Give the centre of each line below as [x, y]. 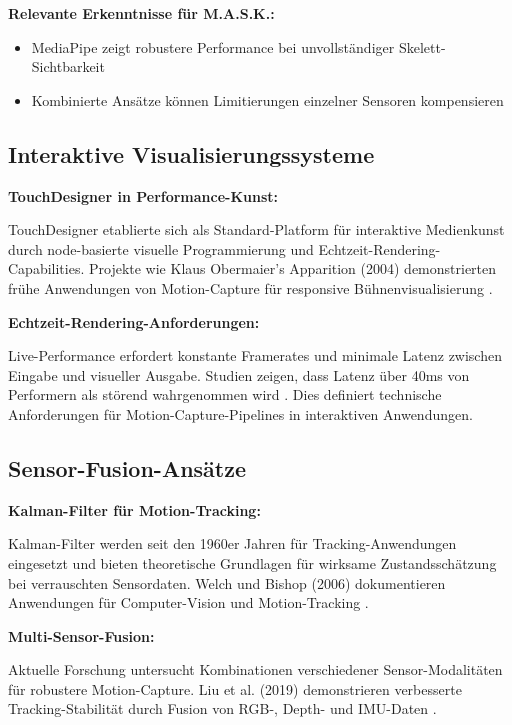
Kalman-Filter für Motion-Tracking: [134, 509]
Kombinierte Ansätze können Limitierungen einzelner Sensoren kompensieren [267, 99]
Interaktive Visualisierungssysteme [191, 153]
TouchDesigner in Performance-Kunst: [143, 195]
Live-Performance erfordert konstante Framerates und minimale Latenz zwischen [255, 355]
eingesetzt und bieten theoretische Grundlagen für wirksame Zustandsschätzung [252, 562]
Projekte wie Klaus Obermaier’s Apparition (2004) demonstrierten [292, 268]
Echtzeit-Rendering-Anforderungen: [134, 321]
